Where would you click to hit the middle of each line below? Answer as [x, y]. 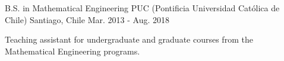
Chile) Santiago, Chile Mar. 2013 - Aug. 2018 [87, 19]
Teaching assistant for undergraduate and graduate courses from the [129, 39]
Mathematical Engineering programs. [72, 51]
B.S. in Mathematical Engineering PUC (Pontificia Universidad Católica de [142, 8]
